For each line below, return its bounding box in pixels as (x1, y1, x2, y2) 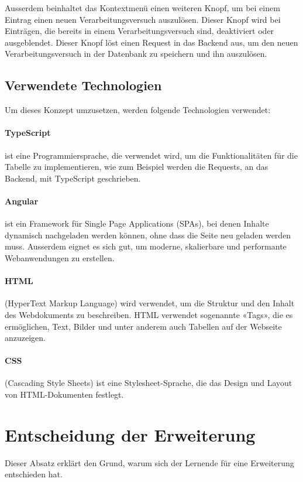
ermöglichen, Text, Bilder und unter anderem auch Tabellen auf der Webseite (5, 320, 282, 332)
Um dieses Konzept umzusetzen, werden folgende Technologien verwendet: (5, 104, 271, 116)
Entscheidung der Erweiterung (5, 422, 256, 446)
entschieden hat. (5, 468, 63, 480)
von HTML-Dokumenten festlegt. (5, 388, 124, 401)
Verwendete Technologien (5, 76, 162, 94)
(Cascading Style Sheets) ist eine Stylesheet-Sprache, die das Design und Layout (5, 377, 292, 389)
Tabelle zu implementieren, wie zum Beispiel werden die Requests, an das (5, 160, 268, 173)
